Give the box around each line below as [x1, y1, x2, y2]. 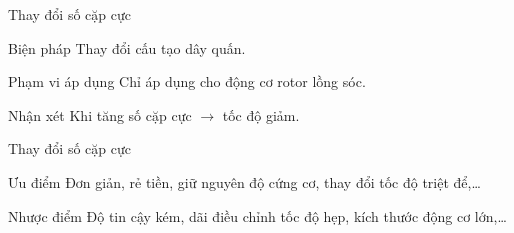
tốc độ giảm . [222, 104, 300, 125]
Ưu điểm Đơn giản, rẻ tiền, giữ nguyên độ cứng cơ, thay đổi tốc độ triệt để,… [8, 171, 481, 192]
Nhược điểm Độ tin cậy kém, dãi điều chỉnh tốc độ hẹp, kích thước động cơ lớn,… [8, 205, 507, 226]
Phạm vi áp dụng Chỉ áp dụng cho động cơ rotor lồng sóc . [8, 71, 366, 92]
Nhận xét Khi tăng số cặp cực [8, 104, 192, 125]
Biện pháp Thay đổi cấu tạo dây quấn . [8, 37, 246, 58]
